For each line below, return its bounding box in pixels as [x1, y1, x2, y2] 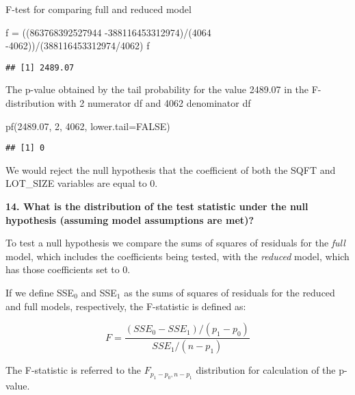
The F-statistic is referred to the [5, 363, 142, 377]
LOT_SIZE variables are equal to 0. [5, 176, 158, 190]
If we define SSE [5, 285, 75, 300]
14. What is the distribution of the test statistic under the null [5, 199, 308, 214]
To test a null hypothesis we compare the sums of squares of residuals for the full [5, 235, 345, 250]
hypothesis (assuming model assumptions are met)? [5, 212, 254, 227]
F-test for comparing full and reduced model [5, 2, 192, 16]
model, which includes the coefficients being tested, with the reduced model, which [5, 249, 350, 263]
